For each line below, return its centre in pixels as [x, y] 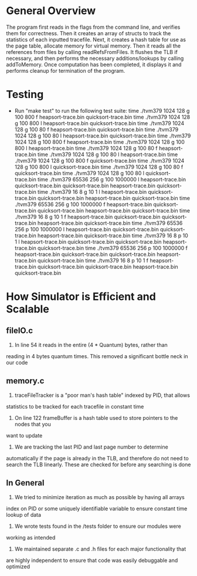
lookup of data [24, 514]
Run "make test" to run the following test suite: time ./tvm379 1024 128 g [102, 110]
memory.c [25, 381]
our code [17, 362]
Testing [25, 95]
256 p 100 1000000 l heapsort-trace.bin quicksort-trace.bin [87, 229]
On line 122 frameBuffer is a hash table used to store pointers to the [96, 417]
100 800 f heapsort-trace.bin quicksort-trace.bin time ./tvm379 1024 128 [102, 117]
